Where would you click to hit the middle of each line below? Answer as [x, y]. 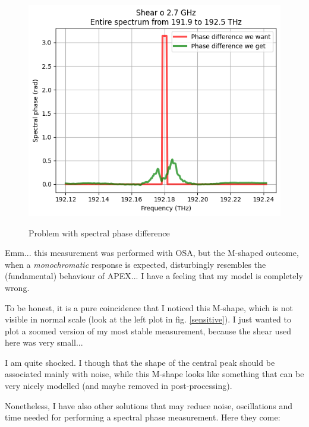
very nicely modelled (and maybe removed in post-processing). [119, 386]
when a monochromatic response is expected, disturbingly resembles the [135, 264]
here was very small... [44, 342]
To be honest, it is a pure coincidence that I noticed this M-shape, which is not [149, 307]
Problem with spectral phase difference [99, 233]
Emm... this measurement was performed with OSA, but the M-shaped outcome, [152, 253]
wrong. [17, 287]
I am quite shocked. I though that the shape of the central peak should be [140, 362]
